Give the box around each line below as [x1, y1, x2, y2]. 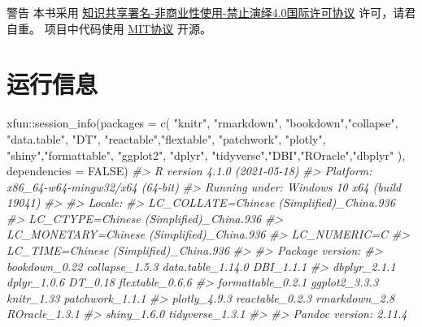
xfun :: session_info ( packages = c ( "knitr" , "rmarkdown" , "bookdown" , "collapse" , [7, 114, 398, 131]
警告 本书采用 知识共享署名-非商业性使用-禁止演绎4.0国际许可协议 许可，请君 [7, 4, 416, 20]
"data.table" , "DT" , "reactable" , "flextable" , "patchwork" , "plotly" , [7, 130, 326, 147]
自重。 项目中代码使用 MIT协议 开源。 [7, 19, 211, 37]
